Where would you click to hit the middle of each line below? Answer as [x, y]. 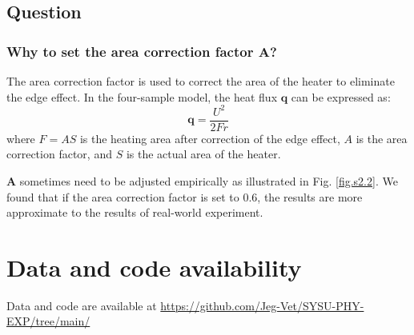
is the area [382, 138]
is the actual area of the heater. [203, 154]
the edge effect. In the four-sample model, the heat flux [142, 96]
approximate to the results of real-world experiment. [135, 212]
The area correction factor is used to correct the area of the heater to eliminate [201, 81]
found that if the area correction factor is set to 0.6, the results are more [185, 196]
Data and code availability [154, 267]
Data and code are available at [82, 305]
